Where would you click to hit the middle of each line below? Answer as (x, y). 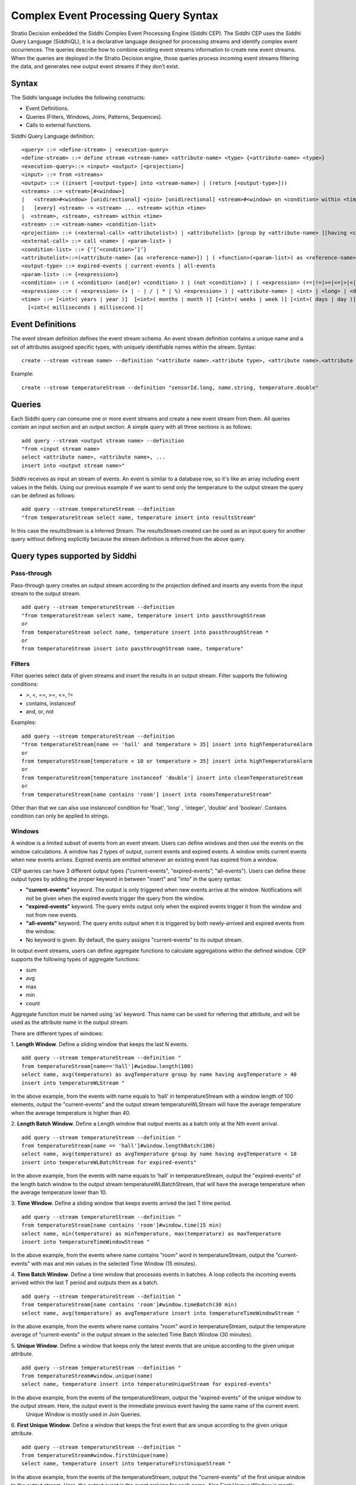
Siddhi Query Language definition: (53, 136)
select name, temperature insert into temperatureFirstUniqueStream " (126, 1464)
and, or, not (40, 712)
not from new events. (52, 915)
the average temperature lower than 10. (59, 1192)
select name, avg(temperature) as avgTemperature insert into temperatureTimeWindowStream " (161, 1313)
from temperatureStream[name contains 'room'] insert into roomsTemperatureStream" (147, 794)
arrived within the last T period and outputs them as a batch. (85, 1282)
